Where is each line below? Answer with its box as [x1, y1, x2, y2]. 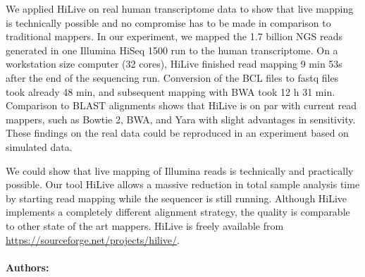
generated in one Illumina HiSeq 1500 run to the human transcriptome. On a [6, 42, 338, 57]
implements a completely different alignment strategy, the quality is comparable [6, 204, 350, 219]
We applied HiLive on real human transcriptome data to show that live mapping [6, 1, 354, 16]
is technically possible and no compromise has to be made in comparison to [6, 15, 331, 30]
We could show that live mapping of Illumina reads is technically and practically [6, 163, 354, 178]
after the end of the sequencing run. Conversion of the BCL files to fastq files [6, 70, 339, 85]
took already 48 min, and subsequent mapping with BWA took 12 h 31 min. [6, 84, 335, 99]
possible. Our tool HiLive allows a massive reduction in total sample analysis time [6, 177, 360, 192]
